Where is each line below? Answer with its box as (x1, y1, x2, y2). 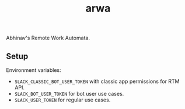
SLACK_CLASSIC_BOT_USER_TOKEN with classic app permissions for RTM (14, 78, 180, 85)
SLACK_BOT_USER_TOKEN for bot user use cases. (14, 90, 124, 97)
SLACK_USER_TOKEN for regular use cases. (14, 96, 111, 103)
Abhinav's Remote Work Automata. (6, 34, 90, 42)
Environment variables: (6, 67, 61, 74)
